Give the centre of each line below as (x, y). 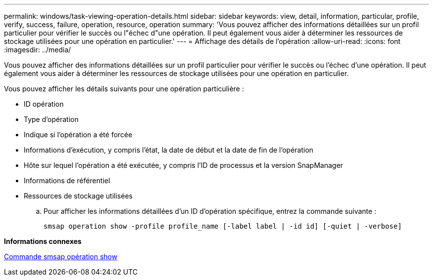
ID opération (44, 104)
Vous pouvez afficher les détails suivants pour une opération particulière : (124, 89)
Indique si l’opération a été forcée (78, 135)
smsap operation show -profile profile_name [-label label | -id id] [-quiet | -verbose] (223, 226)
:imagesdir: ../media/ (38, 50)
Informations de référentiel (67, 180)
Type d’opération (51, 119)
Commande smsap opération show (61, 257)
